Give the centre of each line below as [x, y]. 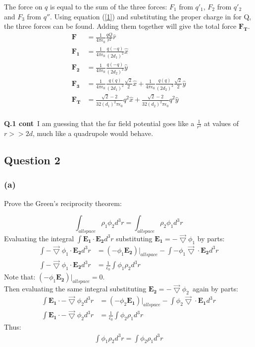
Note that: [20, 277]
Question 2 [32, 160]
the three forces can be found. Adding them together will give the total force [120, 26]
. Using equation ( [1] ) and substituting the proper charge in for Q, [151, 16]
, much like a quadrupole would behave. [93, 133]
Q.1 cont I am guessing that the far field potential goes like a [99, 123]
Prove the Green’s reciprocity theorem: [63, 203]
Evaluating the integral [39, 238]
